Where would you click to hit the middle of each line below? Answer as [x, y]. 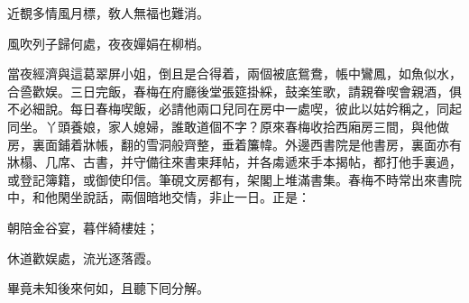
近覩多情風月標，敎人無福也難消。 [108, 13]
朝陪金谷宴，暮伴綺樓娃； [83, 227]
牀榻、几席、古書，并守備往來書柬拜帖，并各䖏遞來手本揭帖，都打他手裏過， [234, 162]
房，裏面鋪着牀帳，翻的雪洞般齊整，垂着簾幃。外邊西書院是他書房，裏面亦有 [234, 144]
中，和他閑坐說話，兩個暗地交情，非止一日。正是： [159, 197]
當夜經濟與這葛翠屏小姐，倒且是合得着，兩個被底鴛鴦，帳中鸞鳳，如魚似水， [234, 73]
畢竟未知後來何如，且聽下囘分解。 [108, 288]
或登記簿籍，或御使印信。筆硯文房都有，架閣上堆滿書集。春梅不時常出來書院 [234, 179]
